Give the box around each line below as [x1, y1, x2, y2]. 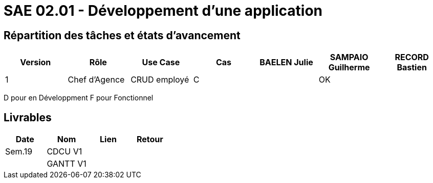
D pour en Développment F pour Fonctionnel [4, 93, 154, 102]
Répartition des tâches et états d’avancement [4, 29, 241, 42]
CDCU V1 [47, 146, 82, 157]
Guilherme [328, 62, 370, 73]
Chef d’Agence [68, 74, 125, 85]
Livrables [4, 111, 52, 124]
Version [20, 57, 51, 68]
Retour [136, 134, 163, 145]
